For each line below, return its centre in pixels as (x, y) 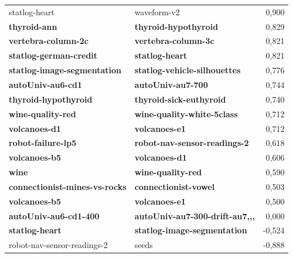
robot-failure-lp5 (43, 143)
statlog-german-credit (53, 55)
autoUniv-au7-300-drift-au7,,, (195, 215)
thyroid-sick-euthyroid (180, 99)
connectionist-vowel (175, 186)
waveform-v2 (157, 11)
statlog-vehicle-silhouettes (188, 70)
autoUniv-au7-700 (171, 84)
